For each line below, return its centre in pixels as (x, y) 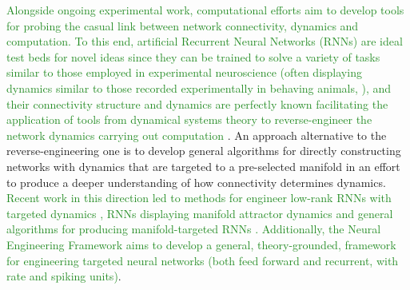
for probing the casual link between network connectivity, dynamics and (183, 25)
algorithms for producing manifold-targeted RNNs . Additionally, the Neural (194, 229)
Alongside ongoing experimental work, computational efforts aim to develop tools (205, 10)
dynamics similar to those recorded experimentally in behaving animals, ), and (199, 87)
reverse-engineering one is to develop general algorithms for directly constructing (204, 151)
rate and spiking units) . (64, 276)
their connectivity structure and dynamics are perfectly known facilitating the (197, 103)
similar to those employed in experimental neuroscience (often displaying (184, 72)
